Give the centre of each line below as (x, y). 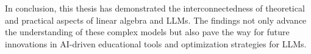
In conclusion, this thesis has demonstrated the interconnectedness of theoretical (155, 8)
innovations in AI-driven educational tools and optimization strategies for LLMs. (156, 43)
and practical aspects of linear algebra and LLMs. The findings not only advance (156, 20)
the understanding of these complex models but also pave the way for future (147, 32)
